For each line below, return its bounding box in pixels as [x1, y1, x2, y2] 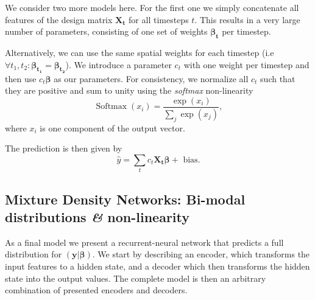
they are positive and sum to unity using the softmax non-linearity [5, 84, 253, 97]
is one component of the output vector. [40, 121, 185, 134]
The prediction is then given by [5, 142, 122, 155]
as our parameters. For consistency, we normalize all [54, 72, 249, 85]
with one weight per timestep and [183, 58, 310, 71]
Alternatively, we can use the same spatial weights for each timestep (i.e [5, 46, 274, 58]
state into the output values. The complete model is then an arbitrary [5, 271, 266, 284]
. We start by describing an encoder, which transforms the [92, 248, 310, 260]
